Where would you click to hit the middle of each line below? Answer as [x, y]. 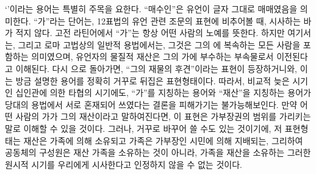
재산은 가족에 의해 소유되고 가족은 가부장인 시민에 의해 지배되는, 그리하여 [163, 140]
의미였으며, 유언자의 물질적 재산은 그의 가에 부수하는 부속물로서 [153, 56]
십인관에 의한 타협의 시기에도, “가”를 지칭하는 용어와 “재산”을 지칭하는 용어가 [163, 92]
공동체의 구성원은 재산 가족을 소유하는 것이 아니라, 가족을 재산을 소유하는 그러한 [158, 152]
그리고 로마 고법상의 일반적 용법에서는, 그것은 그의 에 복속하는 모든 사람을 [159, 44]
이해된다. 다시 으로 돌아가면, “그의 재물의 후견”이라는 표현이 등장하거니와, [156, 68]
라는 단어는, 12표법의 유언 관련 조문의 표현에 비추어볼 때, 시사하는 [175, 20]
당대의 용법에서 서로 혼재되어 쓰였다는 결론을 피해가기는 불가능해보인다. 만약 [151, 104]
